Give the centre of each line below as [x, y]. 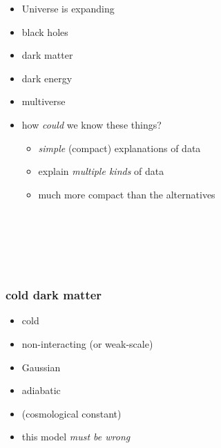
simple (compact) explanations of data [119, 148]
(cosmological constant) [71, 413]
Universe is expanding [68, 8]
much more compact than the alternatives [127, 194]
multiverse [44, 101]
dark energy [47, 78]
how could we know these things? [92, 124]
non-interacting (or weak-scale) [87, 343]
